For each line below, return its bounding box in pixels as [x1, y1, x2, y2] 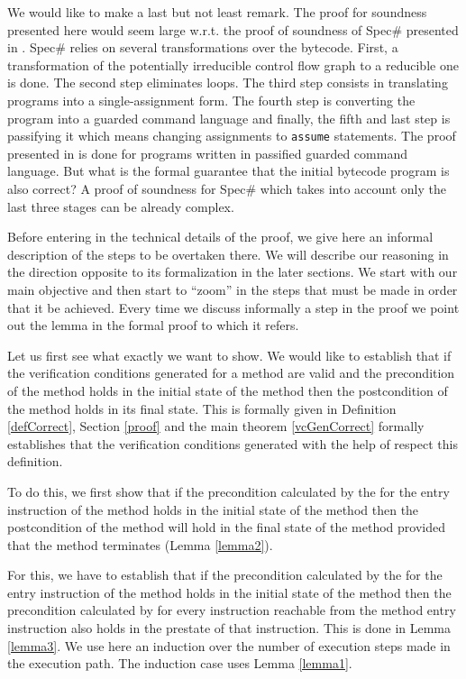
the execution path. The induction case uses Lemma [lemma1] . [7, 654, 352, 673]
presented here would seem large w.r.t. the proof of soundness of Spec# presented [7, 20, 459, 39]
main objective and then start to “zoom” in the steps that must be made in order [7, 280, 458, 298]
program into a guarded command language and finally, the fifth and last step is [7, 108, 451, 127]
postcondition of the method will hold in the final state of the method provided [7, 518, 445, 537]
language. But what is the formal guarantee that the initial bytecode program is [7, 161, 450, 180]
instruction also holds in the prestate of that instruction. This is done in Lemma [7, 619, 452, 638]
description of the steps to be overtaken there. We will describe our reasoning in [7, 244, 449, 263]
